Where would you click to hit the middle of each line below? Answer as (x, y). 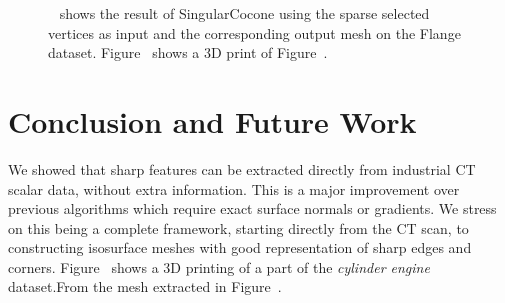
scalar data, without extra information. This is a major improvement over (234, 188)
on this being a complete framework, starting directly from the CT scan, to (238, 227)
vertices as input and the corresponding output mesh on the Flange (254, 32)
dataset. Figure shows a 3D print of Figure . (188, 52)
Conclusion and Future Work (212, 120)
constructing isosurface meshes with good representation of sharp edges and (240, 247)
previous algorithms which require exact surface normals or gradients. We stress (252, 208)
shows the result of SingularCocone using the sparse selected (244, 13)
